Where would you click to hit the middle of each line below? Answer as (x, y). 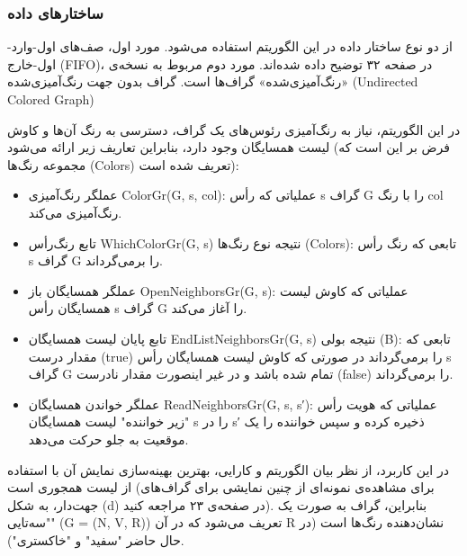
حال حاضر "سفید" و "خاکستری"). (96, 539)
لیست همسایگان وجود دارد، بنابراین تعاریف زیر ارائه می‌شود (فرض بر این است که (229, 147)
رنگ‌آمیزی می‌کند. (75, 212)
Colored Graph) (51, 99)
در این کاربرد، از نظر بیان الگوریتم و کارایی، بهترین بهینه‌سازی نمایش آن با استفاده (228, 469)
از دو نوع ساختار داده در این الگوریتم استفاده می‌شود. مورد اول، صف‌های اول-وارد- (230, 46)
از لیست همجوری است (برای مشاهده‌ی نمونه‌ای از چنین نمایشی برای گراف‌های (221, 487)
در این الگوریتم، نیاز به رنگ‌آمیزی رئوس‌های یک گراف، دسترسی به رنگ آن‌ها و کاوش (234, 129)
